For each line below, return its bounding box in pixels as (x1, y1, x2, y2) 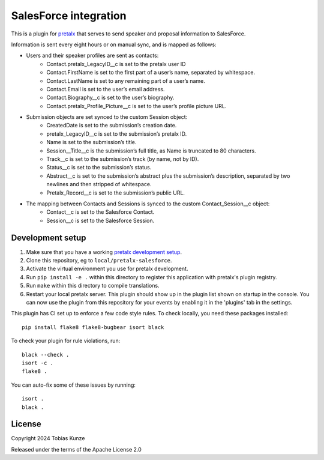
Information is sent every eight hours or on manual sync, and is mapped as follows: (11, 41, 217, 48)
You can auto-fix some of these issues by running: (11, 381, 136, 389)
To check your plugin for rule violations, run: (11, 337, 121, 345)
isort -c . (22, 359, 54, 366)
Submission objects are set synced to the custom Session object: (26, 113, 188, 121)
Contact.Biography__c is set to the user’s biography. (46, 94, 175, 101)
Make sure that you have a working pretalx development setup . (26, 248, 182, 255)
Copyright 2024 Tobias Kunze (11, 435, 85, 442)
